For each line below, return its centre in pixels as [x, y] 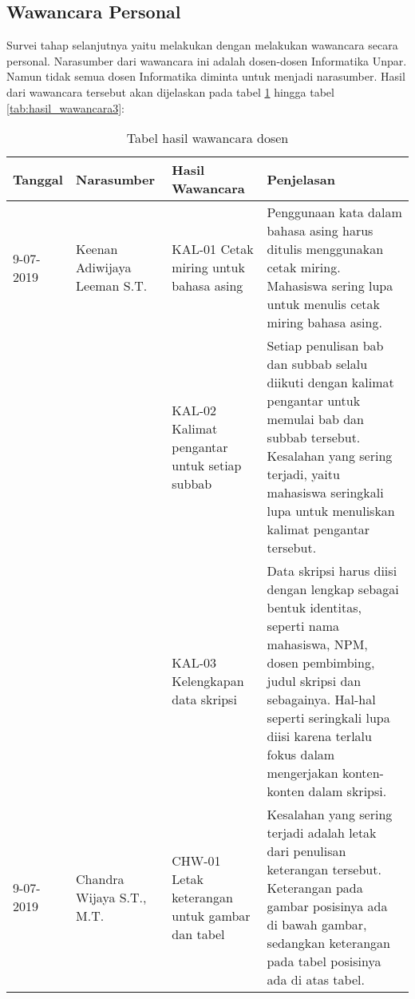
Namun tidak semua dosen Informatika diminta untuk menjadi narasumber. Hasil [206, 76]
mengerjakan [302, 773]
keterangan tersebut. [324, 870]
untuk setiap [207, 465]
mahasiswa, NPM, [317, 644]
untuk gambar [211, 915]
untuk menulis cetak [324, 304]
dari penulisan [306, 851]
